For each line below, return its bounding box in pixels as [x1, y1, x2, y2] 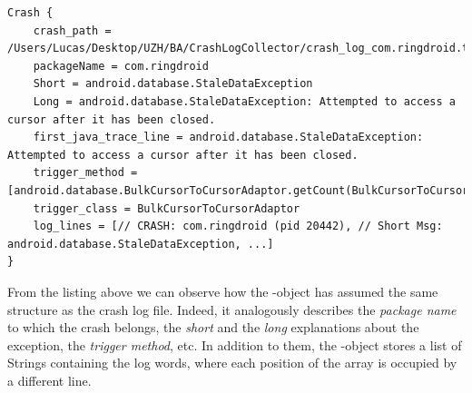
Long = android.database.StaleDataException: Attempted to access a [33, 94, 456, 108]
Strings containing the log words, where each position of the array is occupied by [7, 353, 457, 372]
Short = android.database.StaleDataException [33, 77, 313, 91]
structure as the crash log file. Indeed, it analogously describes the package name [7, 300, 457, 319]
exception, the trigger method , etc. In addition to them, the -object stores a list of [7, 335, 462, 354]
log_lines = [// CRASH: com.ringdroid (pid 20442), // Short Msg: [33, 220, 443, 233]
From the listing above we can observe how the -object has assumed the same [7, 281, 438, 300]
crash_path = [33, 24, 112, 37]
